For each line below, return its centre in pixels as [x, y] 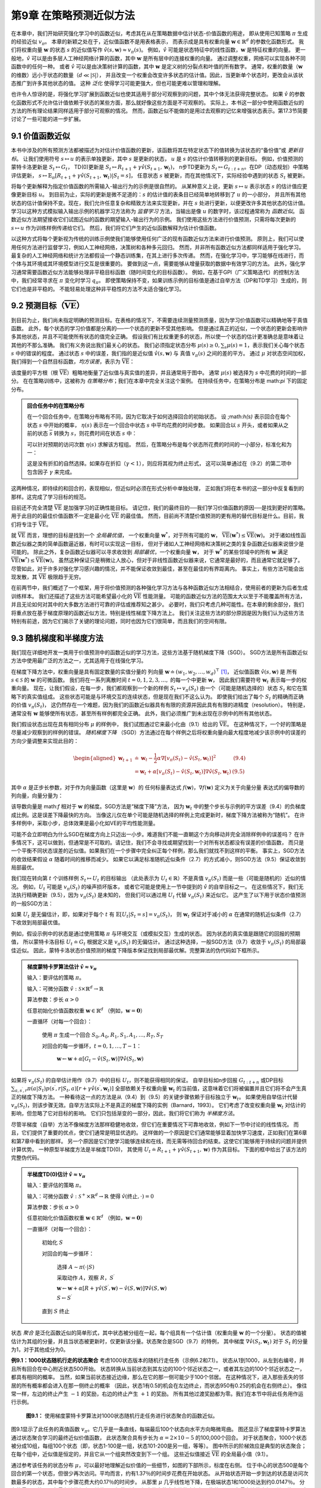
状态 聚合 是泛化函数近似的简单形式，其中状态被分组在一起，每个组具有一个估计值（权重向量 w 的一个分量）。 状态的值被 [159, 1333]
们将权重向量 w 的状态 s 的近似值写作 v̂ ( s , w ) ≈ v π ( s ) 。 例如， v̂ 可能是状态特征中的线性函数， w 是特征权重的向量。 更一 [158, 51]
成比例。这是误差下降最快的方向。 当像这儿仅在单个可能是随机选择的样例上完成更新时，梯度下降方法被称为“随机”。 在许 [158, 815]
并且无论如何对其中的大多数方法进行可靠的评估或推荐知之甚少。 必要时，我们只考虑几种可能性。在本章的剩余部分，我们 [158, 605]
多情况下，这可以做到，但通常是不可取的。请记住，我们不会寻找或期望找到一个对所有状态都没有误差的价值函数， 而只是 [158, 842]
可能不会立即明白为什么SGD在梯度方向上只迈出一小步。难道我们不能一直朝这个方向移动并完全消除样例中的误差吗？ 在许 [158, 834]
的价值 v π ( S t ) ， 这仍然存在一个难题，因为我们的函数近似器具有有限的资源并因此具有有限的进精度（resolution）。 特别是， [160, 706]
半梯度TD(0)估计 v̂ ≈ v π [56, 1175]
